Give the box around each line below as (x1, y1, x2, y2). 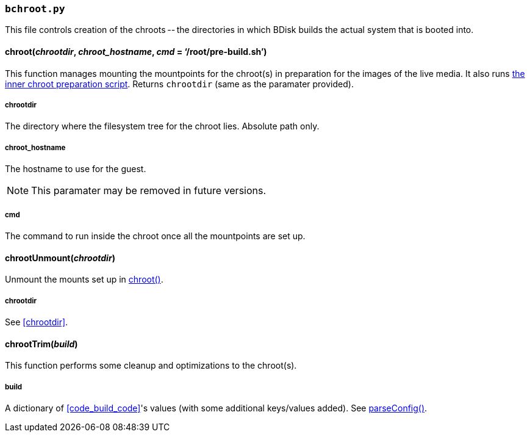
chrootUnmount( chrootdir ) (5, 252, 115, 263)
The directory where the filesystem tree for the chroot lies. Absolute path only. (5, 121, 320, 132)
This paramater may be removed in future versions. (31, 184, 267, 197)
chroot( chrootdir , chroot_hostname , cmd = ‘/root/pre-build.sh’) (5, 46, 267, 57)
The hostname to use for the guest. (5, 164, 146, 175)
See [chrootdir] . (5, 316, 68, 327)
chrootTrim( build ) (5, 338, 78, 349)
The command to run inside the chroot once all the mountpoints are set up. (5, 230, 306, 241)
